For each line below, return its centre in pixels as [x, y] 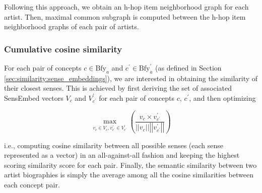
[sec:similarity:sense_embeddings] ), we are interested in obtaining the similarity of [131, 78]
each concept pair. [32, 184]
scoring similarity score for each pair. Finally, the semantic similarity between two [130, 165]
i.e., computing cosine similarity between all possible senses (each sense [114, 145]
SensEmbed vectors [34, 98]
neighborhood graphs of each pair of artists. [72, 26]
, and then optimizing [222, 98]
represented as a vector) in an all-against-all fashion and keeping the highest [122, 155]
